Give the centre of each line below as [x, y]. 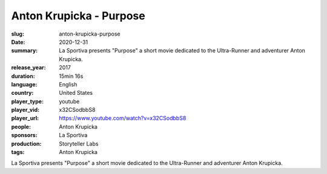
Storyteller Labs [79, 143]
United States [76, 93]
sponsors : [24, 135]
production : [26, 143]
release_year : [29, 68]
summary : [25, 51]
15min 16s [71, 76]
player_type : [28, 101]
